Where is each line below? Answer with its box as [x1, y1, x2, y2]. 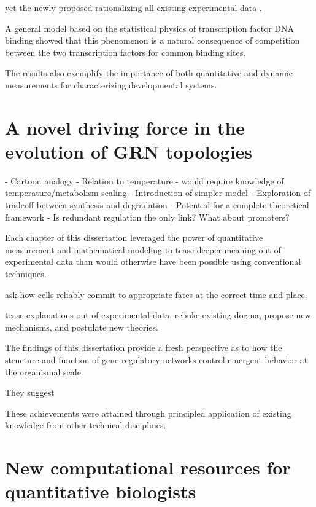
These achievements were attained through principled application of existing [5, 406, 291, 419]
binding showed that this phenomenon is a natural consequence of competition [5, 34, 300, 47]
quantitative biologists [5, 479, 196, 504]
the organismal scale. [5, 365, 83, 378]
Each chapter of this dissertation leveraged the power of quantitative [5, 231, 263, 244]
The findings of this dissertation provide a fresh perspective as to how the [5, 341, 282, 354]
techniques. [5, 267, 47, 280]
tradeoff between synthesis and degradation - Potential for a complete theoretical [5, 198, 309, 211]
